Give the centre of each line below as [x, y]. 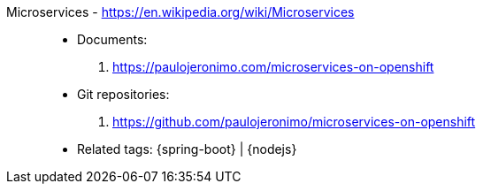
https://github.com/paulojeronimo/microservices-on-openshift [294, 122]
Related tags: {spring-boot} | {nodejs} [187, 149]
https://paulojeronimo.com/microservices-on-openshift [273, 67]
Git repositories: [123, 94]
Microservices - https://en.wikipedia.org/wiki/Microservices [180, 12]
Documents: [112, 39]
